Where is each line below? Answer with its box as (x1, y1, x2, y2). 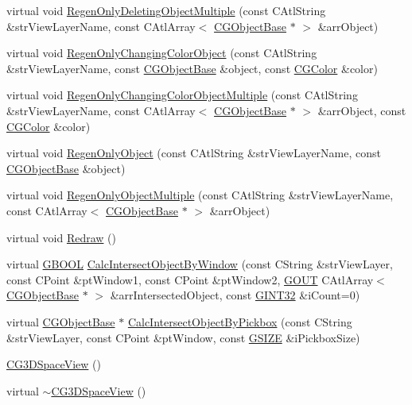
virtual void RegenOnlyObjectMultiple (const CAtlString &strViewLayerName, (6, 187, 394, 203)
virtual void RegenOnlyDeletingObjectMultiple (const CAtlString (6, 2, 326, 18)
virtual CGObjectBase (6, 313, 115, 330)
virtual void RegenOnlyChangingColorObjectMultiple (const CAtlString (6, 87, 358, 103)
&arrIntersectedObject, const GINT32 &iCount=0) (110, 287, 360, 303)
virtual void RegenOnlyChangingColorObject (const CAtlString (6, 44, 317, 61)
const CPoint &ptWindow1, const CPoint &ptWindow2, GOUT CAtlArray (6, 271, 374, 287)
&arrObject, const (317, 102, 406, 118)
